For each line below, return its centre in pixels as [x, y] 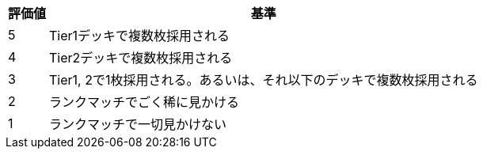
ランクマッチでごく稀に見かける [145, 102]
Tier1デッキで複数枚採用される [140, 36]
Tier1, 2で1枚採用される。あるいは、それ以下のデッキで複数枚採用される [264, 80]
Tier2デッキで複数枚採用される [141, 58]
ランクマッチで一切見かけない [138, 124]
